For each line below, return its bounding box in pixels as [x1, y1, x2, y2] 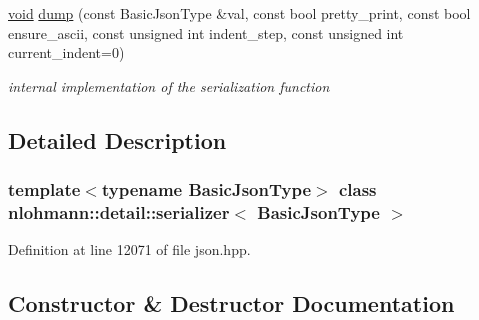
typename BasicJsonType [101, 177, 312, 202]
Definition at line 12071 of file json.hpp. [8, 239, 251, 260]
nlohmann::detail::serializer [8, 200, 230, 224]
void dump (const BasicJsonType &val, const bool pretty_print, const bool [8, 3, 471, 23]
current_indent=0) [8, 42, 125, 63]
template [8, 177, 81, 202]
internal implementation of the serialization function [8, 75, 330, 96]
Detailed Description [8, 124, 227, 155]
